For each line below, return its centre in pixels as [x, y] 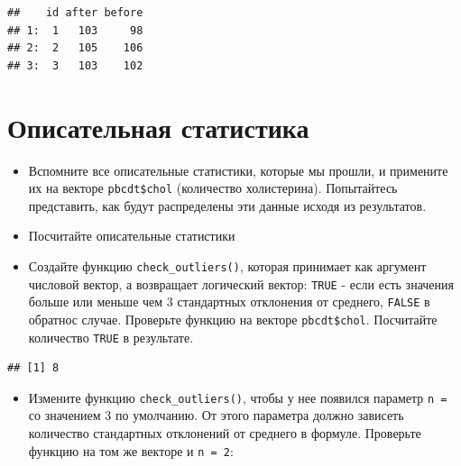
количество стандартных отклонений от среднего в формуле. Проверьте [225, 433]
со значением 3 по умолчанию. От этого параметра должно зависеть [216, 415]
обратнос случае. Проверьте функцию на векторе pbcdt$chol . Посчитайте [233, 319]
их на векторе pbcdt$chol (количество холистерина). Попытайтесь [213, 188]
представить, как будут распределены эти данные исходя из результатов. [227, 205]
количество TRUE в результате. [111, 337]
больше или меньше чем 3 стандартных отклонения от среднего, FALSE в [229, 302]
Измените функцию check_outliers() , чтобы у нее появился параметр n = [238, 397]
